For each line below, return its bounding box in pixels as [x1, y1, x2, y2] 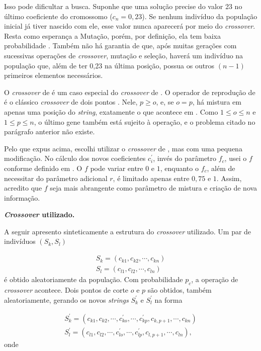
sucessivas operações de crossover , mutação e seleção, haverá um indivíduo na [4, 50, 243, 60]
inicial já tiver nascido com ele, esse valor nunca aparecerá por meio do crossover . [4, 21, 255, 31]
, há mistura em [192, 97, 241, 107]
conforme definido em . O [4, 162, 82, 173]
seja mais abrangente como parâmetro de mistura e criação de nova [50, 183, 257, 193]
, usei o [224, 153, 247, 163]
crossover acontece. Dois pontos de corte [4, 284, 129, 295]
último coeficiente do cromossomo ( [4, 11, 113, 21]
